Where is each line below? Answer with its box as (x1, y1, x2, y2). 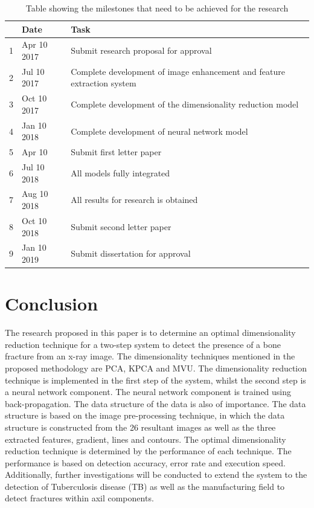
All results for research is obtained (71, 193, 198, 206)
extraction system (71, 77, 136, 89)
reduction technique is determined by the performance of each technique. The (5, 445, 292, 457)
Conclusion (5, 291, 98, 316)
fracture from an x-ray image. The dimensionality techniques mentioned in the (5, 350, 295, 362)
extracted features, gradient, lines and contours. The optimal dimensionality (5, 432, 286, 445)
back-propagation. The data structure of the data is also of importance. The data (5, 397, 306, 410)
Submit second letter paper (71, 220, 171, 233)
